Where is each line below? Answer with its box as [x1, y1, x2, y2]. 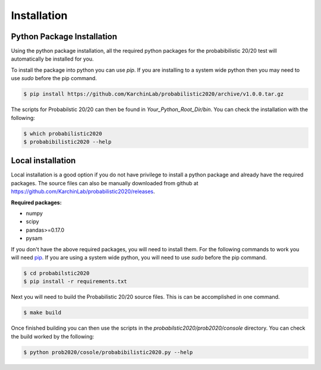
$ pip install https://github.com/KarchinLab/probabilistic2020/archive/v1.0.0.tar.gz [23, 91, 284, 97]
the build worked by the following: [11, 333, 95, 340]
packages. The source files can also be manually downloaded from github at [11, 179, 199, 186]
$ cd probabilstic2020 [23, 270, 90, 276]
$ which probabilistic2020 [23, 130, 102, 137]
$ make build [23, 309, 62, 316]
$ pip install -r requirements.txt [23, 278, 127, 285]
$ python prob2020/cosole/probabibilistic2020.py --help [23, 349, 193, 356]
